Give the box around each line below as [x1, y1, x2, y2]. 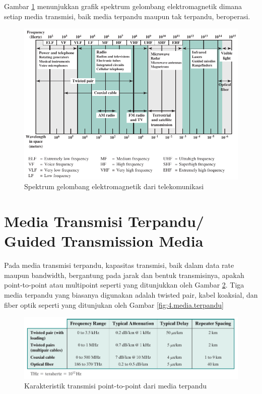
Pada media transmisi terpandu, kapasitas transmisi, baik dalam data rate [4, 260, 234, 270]
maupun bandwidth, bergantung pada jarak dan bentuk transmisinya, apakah [4, 269, 244, 280]
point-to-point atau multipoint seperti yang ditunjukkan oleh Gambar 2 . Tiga [4, 279, 244, 290]
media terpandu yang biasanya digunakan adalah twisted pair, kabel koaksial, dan [4, 290, 258, 300]
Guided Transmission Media [4, 231, 204, 251]
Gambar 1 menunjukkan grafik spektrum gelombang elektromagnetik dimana [4, 1, 242, 11]
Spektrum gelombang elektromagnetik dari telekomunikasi [24, 181, 204, 192]
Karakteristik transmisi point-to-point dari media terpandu [24, 380, 207, 391]
